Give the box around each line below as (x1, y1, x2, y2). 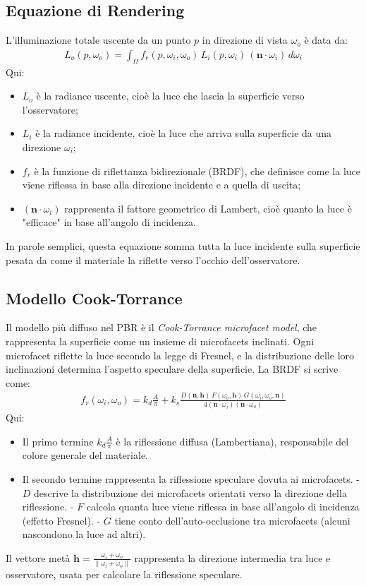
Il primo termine (22, 433, 94, 448)
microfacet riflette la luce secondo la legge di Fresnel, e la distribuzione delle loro (6, 347, 355, 362)
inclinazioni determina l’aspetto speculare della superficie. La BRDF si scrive (6, 361, 338, 376)
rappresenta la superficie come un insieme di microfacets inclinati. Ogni (6, 333, 315, 348)
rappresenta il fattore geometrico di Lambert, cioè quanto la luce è (64, 201, 352, 215)
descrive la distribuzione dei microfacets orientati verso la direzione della (34, 485, 347, 500)
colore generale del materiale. (22, 448, 149, 462)
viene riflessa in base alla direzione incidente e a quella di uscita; (22, 177, 301, 192)
